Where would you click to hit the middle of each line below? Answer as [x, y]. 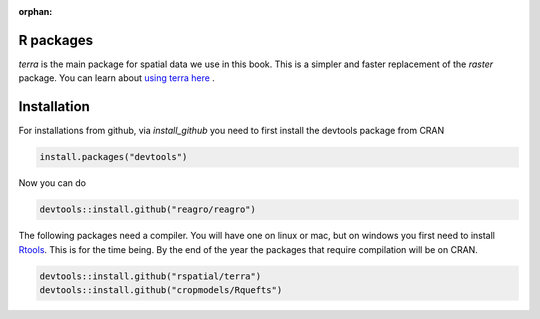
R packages [56, 40]
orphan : [35, 11]
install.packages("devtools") [113, 157]
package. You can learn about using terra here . [116, 78]
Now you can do [52, 183]
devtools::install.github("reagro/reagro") [148, 209]
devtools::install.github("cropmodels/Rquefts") [161, 289]
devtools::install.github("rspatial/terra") [150, 276]
